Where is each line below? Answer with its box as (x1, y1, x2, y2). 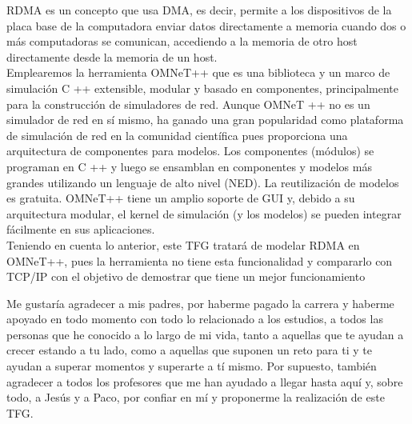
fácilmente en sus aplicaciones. (6, 221, 155, 238)
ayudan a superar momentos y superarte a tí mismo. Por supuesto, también (6, 358, 377, 374)
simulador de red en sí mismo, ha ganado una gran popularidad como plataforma (6, 111, 404, 128)
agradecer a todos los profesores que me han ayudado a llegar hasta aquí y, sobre (6, 373, 403, 390)
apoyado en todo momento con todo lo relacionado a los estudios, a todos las (6, 310, 383, 327)
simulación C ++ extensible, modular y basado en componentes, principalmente (6, 79, 398, 96)
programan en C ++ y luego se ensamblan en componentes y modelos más (6, 158, 372, 174)
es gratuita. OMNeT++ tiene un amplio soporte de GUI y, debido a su (6, 190, 355, 206)
